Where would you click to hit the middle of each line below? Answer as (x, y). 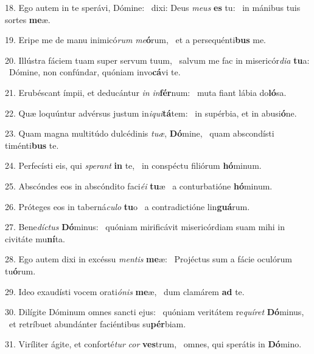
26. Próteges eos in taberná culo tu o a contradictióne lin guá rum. (127, 206)
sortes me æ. (28, 19)
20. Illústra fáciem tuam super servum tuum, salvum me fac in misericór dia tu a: (157, 60)
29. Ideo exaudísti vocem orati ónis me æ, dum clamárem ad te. (125, 291)
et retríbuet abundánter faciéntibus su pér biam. (97, 323)
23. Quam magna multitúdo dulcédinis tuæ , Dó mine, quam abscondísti (140, 133)
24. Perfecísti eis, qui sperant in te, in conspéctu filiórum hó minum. (133, 165)
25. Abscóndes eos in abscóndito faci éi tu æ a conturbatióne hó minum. (139, 186)
